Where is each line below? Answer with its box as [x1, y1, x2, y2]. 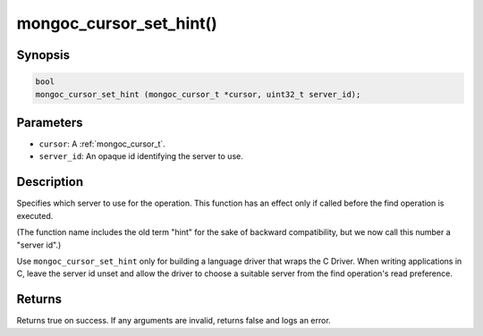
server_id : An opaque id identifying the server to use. [38, 151, 243, 162]
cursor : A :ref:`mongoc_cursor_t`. [38, 139, 165, 149]
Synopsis [16, 47, 71, 63]
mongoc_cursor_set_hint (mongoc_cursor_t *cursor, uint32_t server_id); [35, 89, 361, 99]
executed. [16, 210, 54, 221]
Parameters [16, 114, 83, 130]
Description [16, 174, 84, 189]
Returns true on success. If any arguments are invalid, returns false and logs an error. [16, 315, 331, 326]
